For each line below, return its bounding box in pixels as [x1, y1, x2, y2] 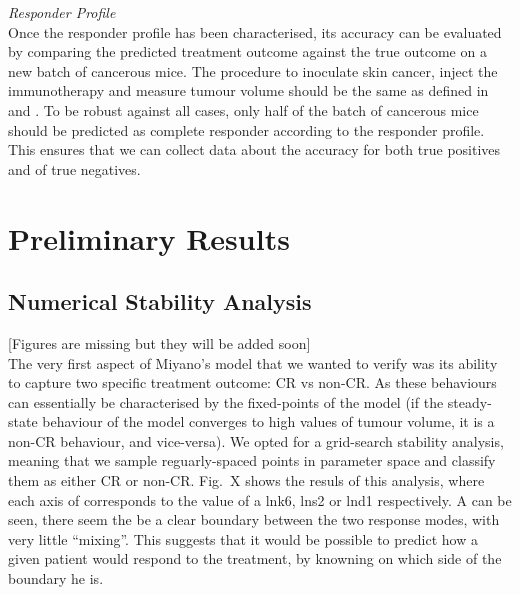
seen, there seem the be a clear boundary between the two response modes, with [8, 509, 500, 530]
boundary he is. [8, 568, 104, 589]
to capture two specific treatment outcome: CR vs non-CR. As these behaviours [8, 372, 497, 393]
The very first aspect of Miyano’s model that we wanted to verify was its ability [8, 352, 498, 373]
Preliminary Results [8, 217, 290, 258]
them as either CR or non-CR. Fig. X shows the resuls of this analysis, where [8, 470, 485, 491]
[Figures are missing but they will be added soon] [8, 332, 311, 353]
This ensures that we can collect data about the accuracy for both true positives [8, 139, 501, 160]
